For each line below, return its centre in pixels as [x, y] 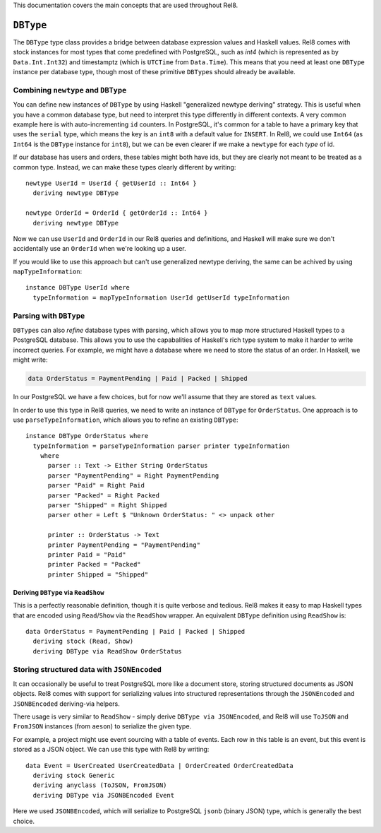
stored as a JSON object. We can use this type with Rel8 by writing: [111, 750]
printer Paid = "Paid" [87, 555]
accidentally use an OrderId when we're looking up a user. [99, 249]
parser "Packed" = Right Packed [104, 495]
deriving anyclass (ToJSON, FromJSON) [100, 785]
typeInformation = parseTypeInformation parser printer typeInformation [161, 446]
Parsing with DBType [49, 316]
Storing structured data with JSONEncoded [87, 669]
